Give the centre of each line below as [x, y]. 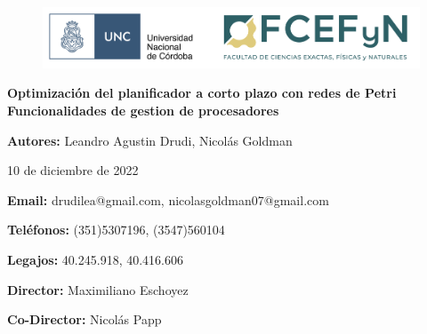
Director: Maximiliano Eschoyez [98, 289]
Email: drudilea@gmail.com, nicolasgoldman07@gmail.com [168, 199]
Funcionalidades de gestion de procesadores [143, 110]
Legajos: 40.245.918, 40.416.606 [95, 259]
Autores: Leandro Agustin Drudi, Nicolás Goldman [150, 140]
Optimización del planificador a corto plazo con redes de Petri [202, 93]
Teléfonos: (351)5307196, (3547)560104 [116, 230]
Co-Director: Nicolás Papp [85, 319]
